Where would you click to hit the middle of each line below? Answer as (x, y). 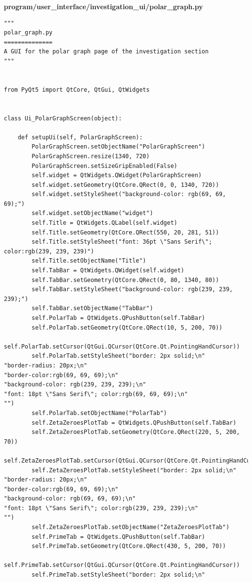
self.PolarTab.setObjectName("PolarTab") (99, 413)
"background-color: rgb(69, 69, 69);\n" (70, 499)
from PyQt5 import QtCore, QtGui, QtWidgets (77, 90)
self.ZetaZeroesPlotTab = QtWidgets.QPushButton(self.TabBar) (134, 423)
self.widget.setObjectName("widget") (92, 213)
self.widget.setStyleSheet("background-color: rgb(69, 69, (129, 194)
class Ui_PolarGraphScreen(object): (63, 118)
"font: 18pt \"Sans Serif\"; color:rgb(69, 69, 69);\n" (96, 394)
